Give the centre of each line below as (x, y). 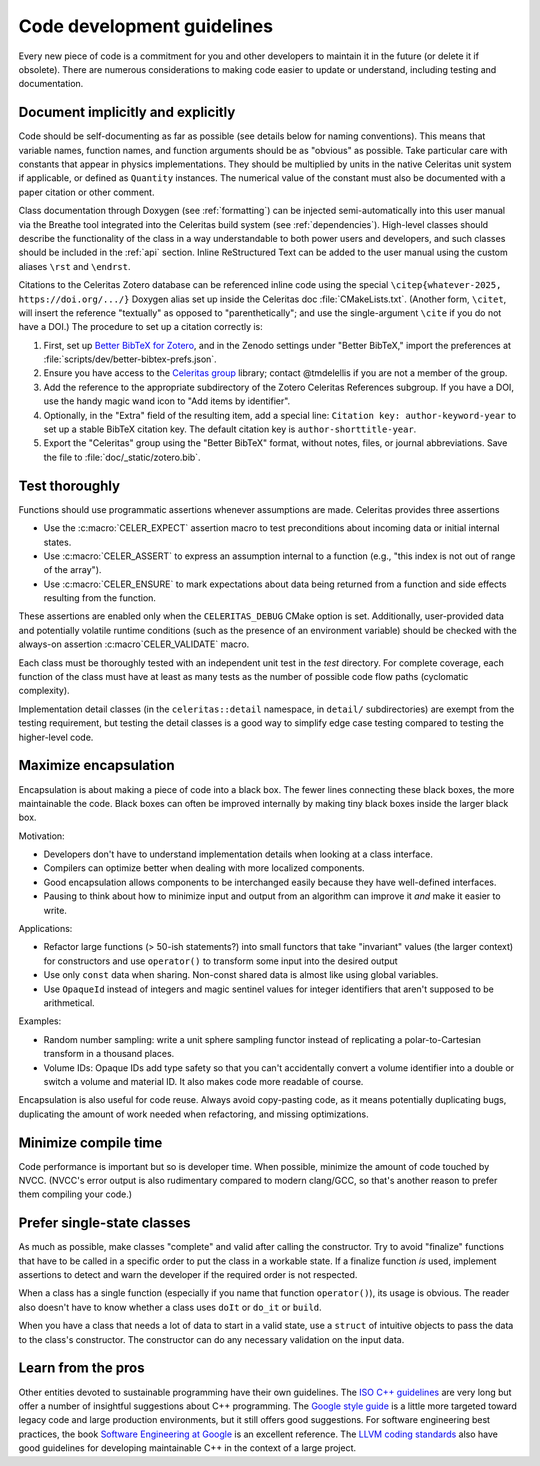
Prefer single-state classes (104, 1223)
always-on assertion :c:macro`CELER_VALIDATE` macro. (134, 644)
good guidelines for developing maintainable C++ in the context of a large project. (187, 1448)
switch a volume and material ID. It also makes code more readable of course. (203, 1081)
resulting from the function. (100, 598)
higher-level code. (56, 737)
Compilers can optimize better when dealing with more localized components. (204, 868)
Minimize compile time (90, 1142)
